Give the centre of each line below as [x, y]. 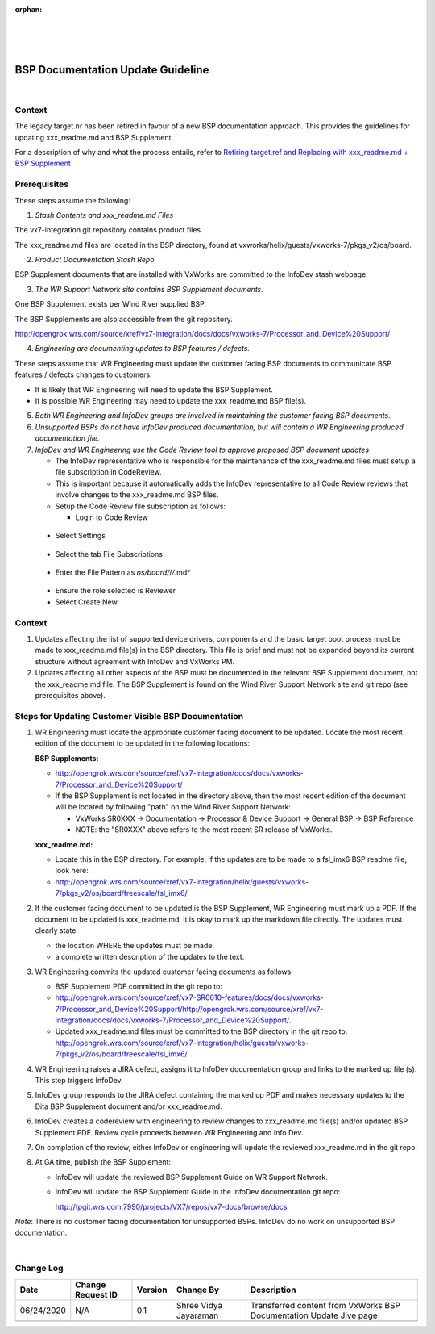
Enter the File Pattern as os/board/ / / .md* [123, 572]
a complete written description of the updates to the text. [150, 957]
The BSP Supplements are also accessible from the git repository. [124, 319]
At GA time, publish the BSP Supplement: [103, 1162]
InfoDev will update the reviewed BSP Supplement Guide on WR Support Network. [191, 1177]
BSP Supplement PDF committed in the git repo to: [139, 986]
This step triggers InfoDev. [79, 1081]
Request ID [97, 1294]
